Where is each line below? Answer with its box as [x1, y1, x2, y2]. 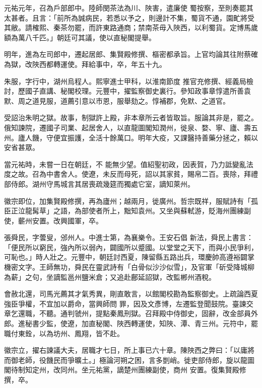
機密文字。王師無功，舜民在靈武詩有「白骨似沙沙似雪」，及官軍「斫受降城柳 [4, 262, 254, 272]
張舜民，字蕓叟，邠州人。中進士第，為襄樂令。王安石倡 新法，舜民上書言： [4, 232, 253, 243]
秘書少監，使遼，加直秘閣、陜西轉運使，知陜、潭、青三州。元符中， [25, 318, 251, 329]
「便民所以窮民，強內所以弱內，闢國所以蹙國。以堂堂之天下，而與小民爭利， [4, 242, 258, 252]
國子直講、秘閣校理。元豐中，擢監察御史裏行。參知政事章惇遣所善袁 [25, 86, 251, 96]
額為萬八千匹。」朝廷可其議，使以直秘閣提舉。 [4, 32, 156, 42]
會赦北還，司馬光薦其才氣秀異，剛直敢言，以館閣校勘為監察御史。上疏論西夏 [4, 288, 258, 299]
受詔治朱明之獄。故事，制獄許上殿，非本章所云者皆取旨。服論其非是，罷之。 [4, 112, 258, 123]
